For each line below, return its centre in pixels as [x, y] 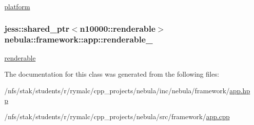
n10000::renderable [117, 28]
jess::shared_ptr [37, 28]
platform [17, 6]
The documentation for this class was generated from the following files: [112, 74]
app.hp [240, 90]
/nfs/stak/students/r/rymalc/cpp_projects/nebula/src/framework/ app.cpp [117, 116]
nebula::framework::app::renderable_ [79, 39]
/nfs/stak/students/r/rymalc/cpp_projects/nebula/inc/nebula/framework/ [117, 90]
